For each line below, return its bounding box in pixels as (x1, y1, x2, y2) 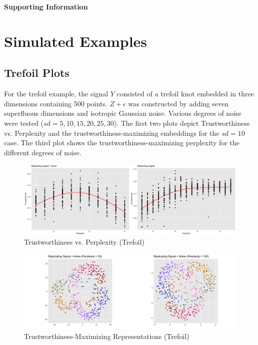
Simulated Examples (4, 30, 147, 51)
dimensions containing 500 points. (4, 98, 107, 108)
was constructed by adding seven (128, 98, 228, 108)
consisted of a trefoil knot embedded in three (116, 88, 254, 99)
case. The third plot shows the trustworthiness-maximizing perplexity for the (4, 137, 239, 148)
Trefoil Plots (4, 65, 69, 80)
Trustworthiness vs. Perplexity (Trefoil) (24, 237, 145, 247)
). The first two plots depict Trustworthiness (113, 117, 250, 128)
